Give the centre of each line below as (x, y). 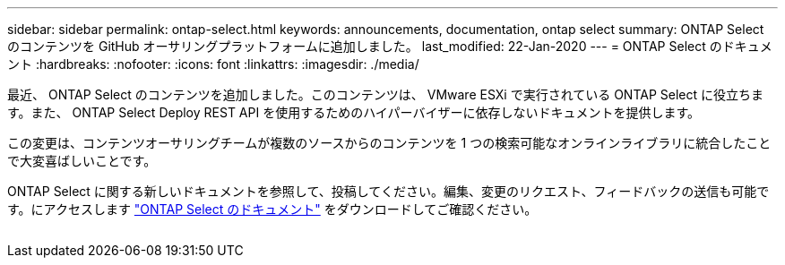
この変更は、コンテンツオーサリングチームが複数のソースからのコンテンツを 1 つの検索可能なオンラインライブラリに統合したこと (389, 143)
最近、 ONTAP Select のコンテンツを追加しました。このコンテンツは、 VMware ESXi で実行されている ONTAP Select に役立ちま (385, 94)
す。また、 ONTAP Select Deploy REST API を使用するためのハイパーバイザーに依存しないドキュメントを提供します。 (354, 112)
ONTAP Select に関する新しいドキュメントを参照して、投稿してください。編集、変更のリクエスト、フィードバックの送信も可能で (388, 191)
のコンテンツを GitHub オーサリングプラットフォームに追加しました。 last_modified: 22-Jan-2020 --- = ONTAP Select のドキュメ (390, 46)
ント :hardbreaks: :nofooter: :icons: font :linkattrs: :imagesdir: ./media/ (213, 64)
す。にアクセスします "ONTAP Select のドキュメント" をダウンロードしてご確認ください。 (272, 209)
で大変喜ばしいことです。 (82, 161)
